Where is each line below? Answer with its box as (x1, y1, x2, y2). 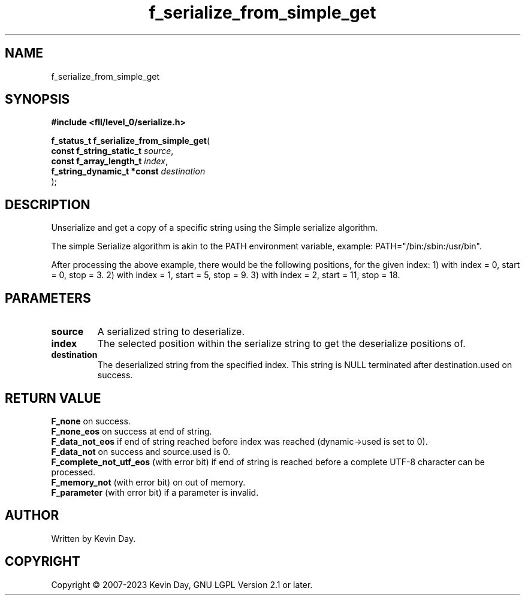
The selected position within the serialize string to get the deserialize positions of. (97, 337, 466, 350)
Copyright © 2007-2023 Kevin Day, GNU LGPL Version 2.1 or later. (51, 579, 313, 590)
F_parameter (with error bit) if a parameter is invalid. (51, 487, 259, 498)
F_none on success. (51, 415, 131, 426)
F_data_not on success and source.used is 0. (51, 446, 231, 457)
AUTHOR (5, 508, 59, 523)
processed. (51, 466, 96, 477)
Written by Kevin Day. (51, 533, 136, 544)
